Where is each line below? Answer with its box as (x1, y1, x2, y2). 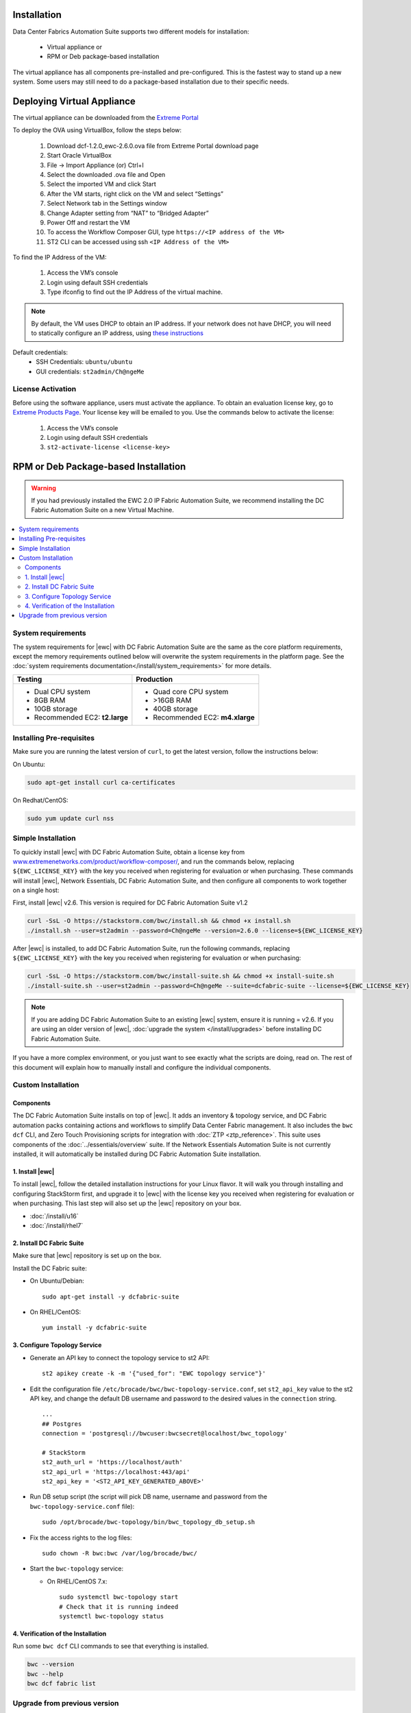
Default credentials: (12, 348, 68, 356)
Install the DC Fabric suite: (12, 1264, 87, 1272)
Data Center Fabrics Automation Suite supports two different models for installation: (12, 27, 249, 36)
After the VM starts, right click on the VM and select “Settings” (47, 189, 224, 198)
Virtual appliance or (47, 42, 103, 51)
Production (136, 674, 173, 684)
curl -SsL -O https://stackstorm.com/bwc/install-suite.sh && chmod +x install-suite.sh (27, 972, 335, 980)
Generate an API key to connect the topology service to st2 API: (29, 1353, 210, 1361)
